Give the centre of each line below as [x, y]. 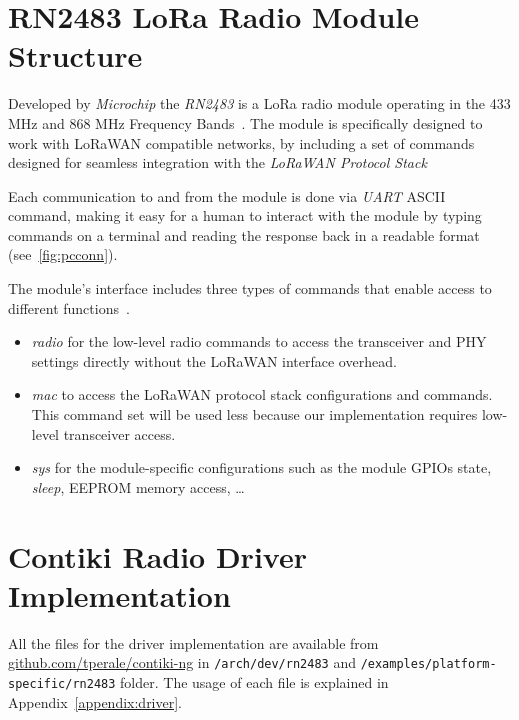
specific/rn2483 [62, 683]
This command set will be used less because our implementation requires [254, 414]
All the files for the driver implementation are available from [193, 642]
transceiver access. [119, 433]
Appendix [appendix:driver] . [95, 701]
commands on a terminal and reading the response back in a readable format [244, 234]
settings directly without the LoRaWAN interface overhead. [214, 360]
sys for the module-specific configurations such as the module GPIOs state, [261, 467]
